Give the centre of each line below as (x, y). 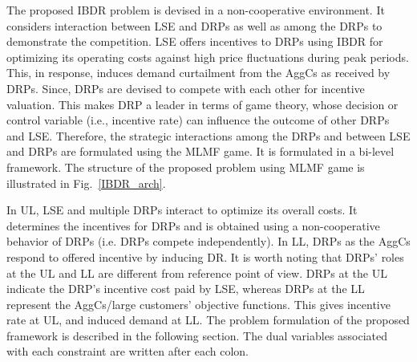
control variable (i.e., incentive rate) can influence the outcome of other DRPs (198, 120)
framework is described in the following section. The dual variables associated (197, 335)
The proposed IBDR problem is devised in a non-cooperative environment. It (196, 10)
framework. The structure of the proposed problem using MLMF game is (186, 167)
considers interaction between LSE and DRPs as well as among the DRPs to (194, 25)
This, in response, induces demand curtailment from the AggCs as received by (198, 73)
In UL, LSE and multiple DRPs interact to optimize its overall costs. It (182, 210)
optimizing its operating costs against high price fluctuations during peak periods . (208, 57)
